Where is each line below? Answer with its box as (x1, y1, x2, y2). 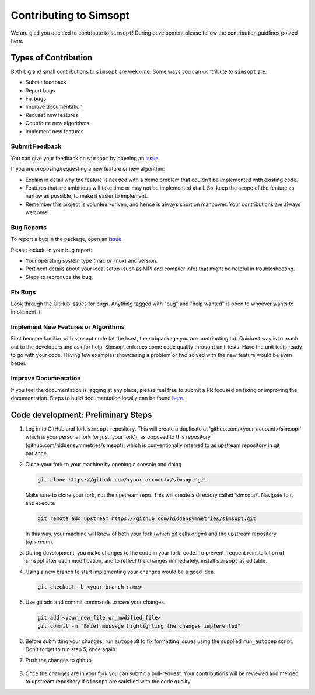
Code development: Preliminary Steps (10, 410, 152, 419)
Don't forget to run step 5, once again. (25, 646, 117, 653)
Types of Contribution (10, 53, 93, 63)
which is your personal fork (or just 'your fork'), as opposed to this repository (25, 433, 211, 441)
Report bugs (25, 87, 55, 94)
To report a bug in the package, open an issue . (10, 236, 124, 243)
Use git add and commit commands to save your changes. (25, 598, 166, 605)
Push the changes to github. (25, 656, 93, 663)
